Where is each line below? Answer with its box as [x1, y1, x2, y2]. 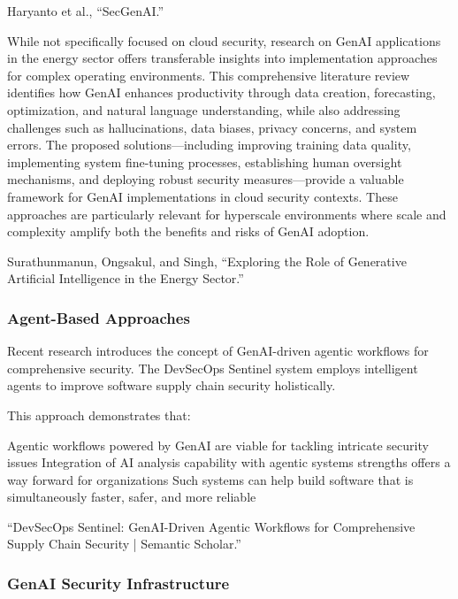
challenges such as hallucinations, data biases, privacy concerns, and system [7, 118, 417, 136]
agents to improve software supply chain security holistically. [7, 376, 336, 395]
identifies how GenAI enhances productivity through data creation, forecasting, [7, 83, 436, 102]
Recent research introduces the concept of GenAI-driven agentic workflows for [7, 342, 429, 360]
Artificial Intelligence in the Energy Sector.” [7, 269, 244, 288]
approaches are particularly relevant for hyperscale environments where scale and [7, 204, 447, 223]
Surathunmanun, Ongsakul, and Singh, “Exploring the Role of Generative [7, 251, 407, 270]
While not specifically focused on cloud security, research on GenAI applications [7, 31, 441, 50]
